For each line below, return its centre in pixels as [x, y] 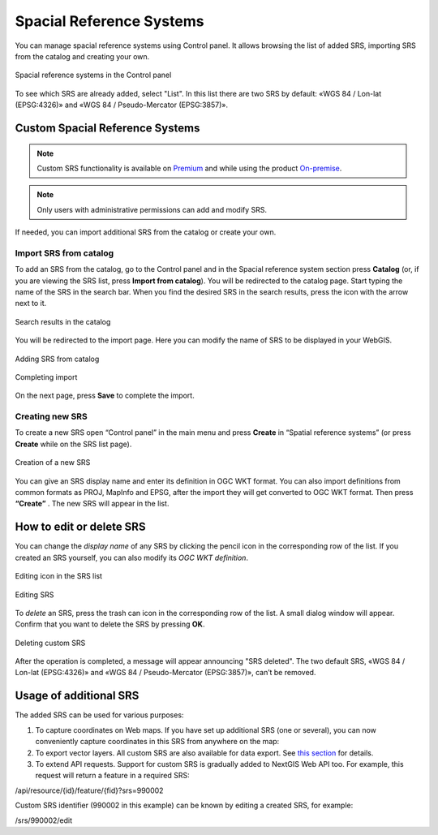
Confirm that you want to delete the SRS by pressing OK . [110, 624]
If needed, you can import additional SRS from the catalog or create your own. [146, 232]
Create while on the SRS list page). [73, 444]
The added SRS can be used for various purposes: [99, 715]
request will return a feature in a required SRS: [112, 776]
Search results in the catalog [63, 321]
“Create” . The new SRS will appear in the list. [92, 504]
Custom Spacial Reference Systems [107, 128]
